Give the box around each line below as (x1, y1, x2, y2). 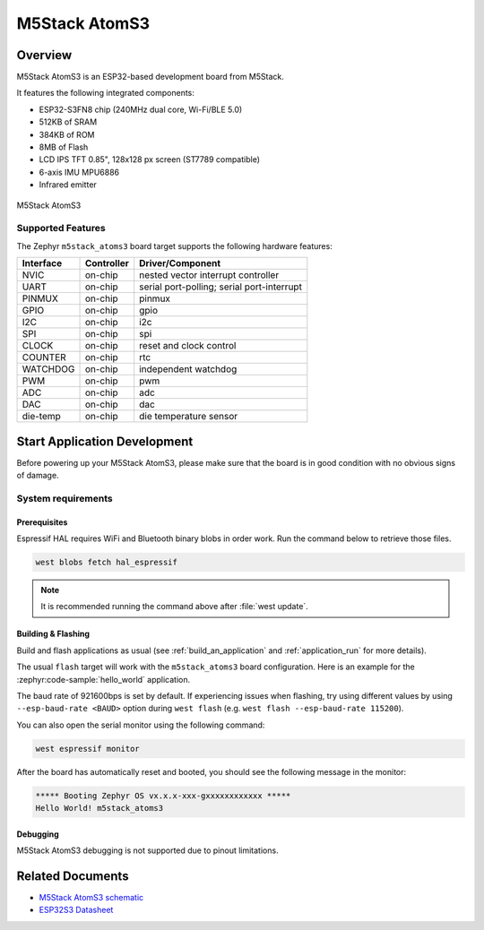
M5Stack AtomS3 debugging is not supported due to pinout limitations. (16, 845, 279, 856)
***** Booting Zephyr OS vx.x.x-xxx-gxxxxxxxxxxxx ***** (35, 790, 291, 801)
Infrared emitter (39, 179, 98, 190)
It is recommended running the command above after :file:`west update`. (40, 601, 308, 612)
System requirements (16, 492, 113, 504)
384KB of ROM (39, 129, 95, 140)
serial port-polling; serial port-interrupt (139, 280, 302, 293)
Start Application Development (16, 434, 194, 449)
